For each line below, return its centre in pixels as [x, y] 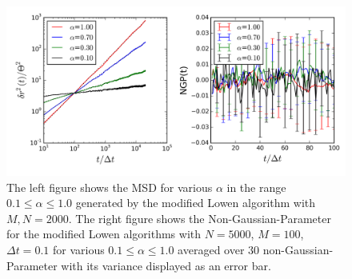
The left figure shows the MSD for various [110, 187]
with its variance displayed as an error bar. [166, 265]
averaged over [211, 249]
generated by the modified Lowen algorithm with [196, 203]
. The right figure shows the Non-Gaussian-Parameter [200, 218]
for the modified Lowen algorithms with [104, 234]
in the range [256, 187]
